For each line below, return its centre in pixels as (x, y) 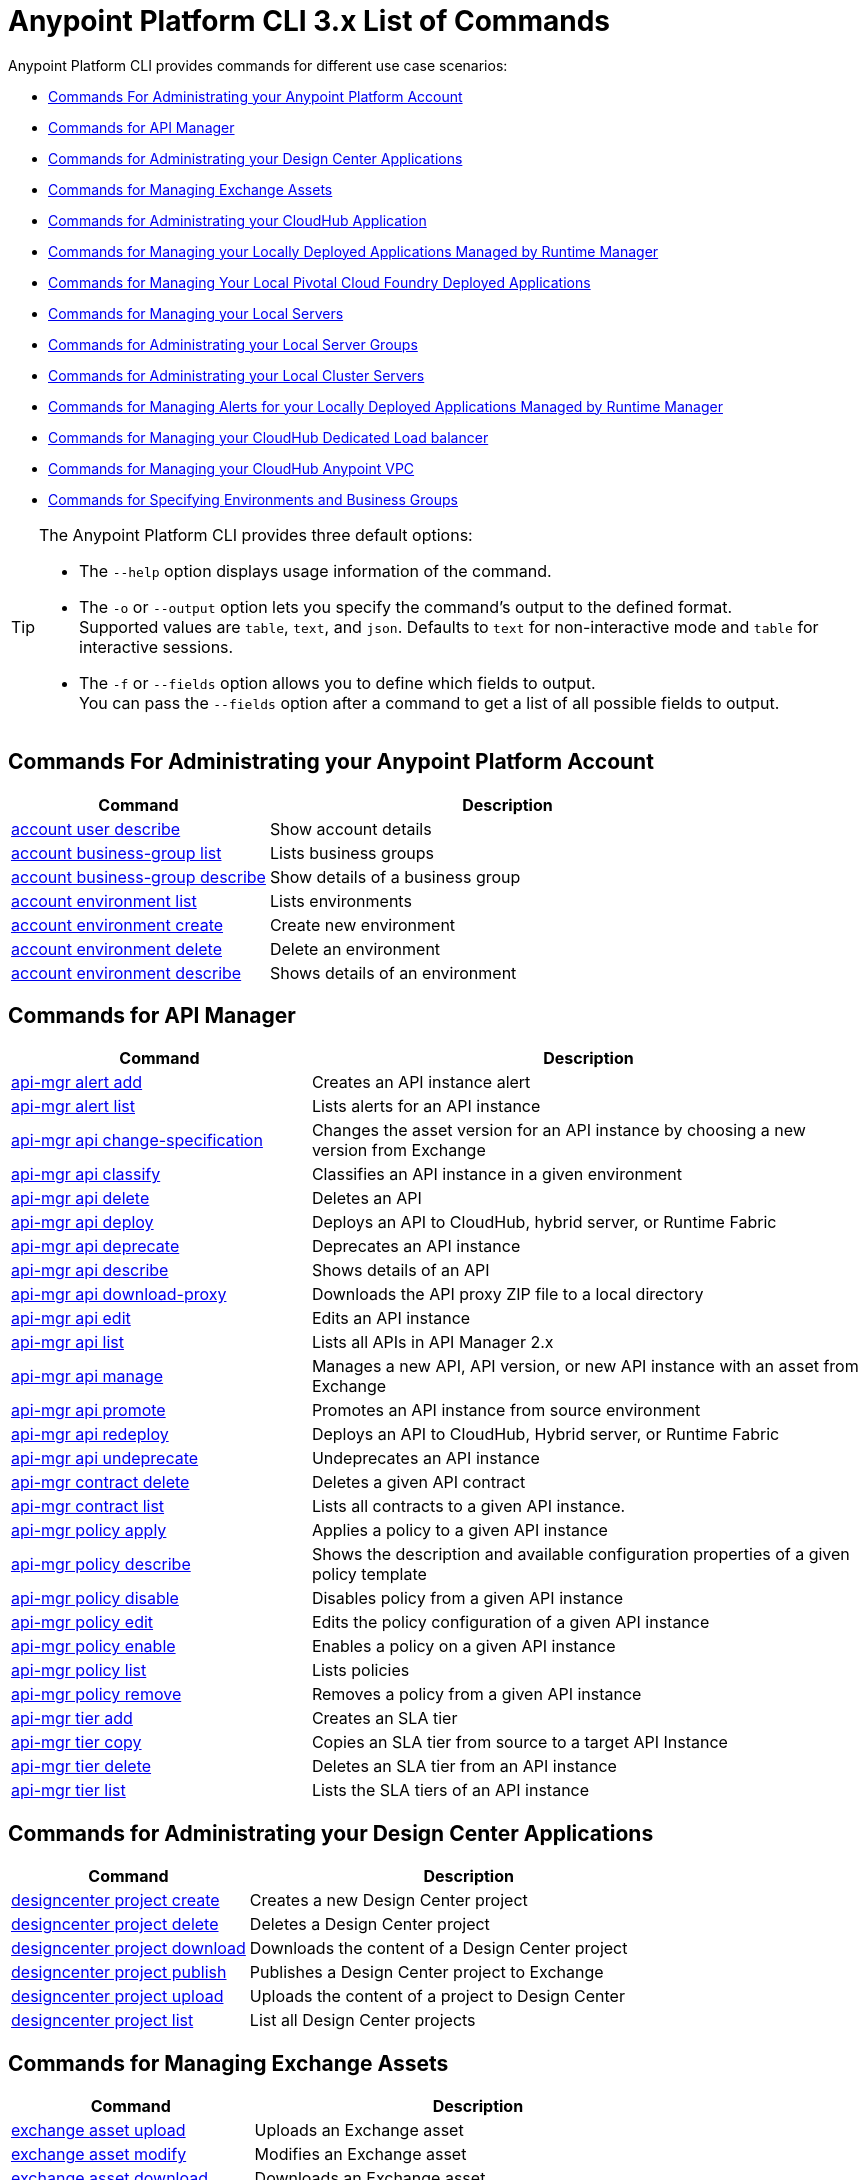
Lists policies (360, 1670)
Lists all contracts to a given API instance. (468, 1506)
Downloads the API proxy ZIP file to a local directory (507, 1294)
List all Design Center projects (362, 2020)
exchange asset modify (99, 2154)
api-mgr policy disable (95, 1598)
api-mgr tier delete (81, 1766)
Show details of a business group (395, 876)
